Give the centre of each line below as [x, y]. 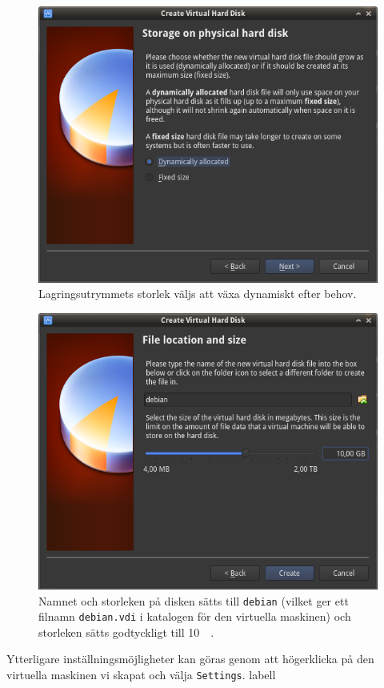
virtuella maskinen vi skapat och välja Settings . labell [141, 674]
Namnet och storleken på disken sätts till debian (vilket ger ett [194, 600]
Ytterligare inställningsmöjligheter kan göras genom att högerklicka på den [190, 659]
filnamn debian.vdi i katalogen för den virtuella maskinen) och [195, 616]
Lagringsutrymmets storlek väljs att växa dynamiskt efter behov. [198, 294]
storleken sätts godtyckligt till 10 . [126, 632]
